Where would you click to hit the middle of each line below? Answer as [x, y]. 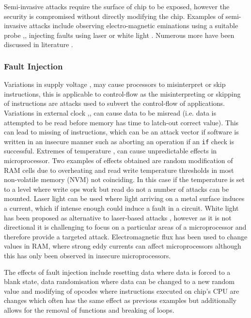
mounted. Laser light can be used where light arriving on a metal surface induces [124, 198]
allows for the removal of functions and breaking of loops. [89, 310]
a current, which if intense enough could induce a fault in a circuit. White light [121, 208]
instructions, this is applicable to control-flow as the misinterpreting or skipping [122, 93]
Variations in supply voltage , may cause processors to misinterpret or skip [115, 84]
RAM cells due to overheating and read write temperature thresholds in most [119, 170]
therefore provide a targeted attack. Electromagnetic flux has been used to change [126, 236]
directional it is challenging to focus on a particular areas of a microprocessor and [125, 227]
